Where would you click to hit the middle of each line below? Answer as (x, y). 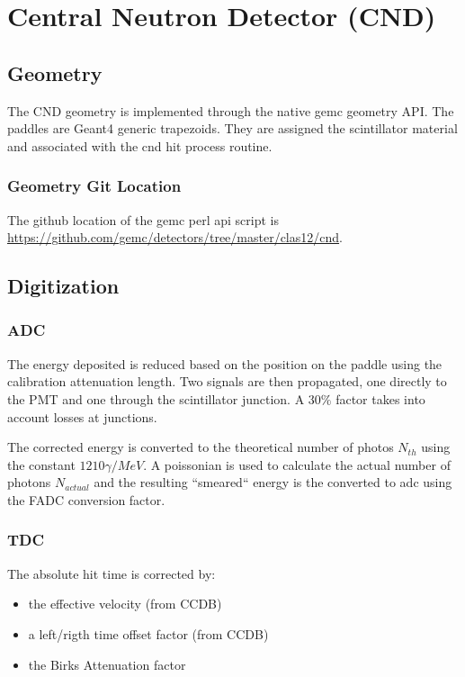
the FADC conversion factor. (86, 499)
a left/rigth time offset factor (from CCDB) (148, 633)
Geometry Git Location (94, 186)
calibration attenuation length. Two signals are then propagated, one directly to (227, 381)
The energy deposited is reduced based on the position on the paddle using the (225, 363)
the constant (41, 464)
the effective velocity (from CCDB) (125, 604)
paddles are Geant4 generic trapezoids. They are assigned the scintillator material (232, 128)
